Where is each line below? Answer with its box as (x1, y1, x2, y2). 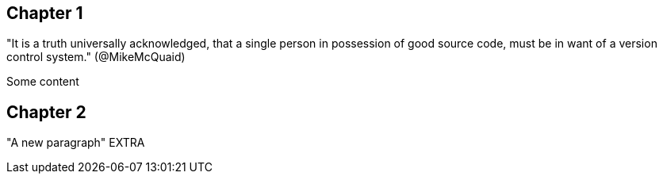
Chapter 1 (6, 3, 83, 23)
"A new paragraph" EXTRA (6, 136, 145, 150)
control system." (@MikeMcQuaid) (6, 50, 186, 64)
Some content (6, 75, 79, 89)
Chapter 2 (6, 101, 86, 122)
